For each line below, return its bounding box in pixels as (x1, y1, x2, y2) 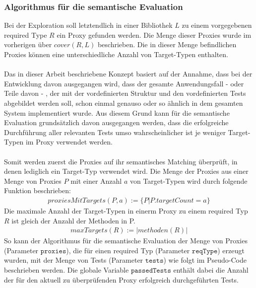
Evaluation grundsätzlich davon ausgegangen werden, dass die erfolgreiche (4, 117, 229, 128)
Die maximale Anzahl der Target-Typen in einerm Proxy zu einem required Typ (4, 205, 248, 216)
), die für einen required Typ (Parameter (66, 245, 190, 255)
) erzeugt (217, 245, 245, 255)
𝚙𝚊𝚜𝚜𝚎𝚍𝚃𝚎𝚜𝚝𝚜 (130, 267, 171, 274)
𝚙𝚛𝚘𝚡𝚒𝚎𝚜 (40, 247, 66, 255)
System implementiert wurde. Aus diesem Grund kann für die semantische (4, 107, 230, 118)
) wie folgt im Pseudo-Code (163, 255, 247, 265)
